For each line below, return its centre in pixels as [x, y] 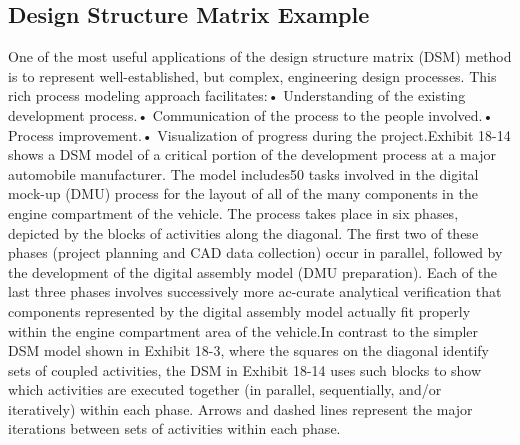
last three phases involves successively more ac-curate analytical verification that [255, 291]
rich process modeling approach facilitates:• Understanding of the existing [237, 95]
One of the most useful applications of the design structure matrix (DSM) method [260, 56]
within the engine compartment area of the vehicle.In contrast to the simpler [243, 330]
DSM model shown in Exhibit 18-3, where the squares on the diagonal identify [249, 350]
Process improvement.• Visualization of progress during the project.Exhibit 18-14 [259, 134]
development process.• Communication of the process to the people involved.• [251, 114]
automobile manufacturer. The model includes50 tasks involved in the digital [243, 173]
